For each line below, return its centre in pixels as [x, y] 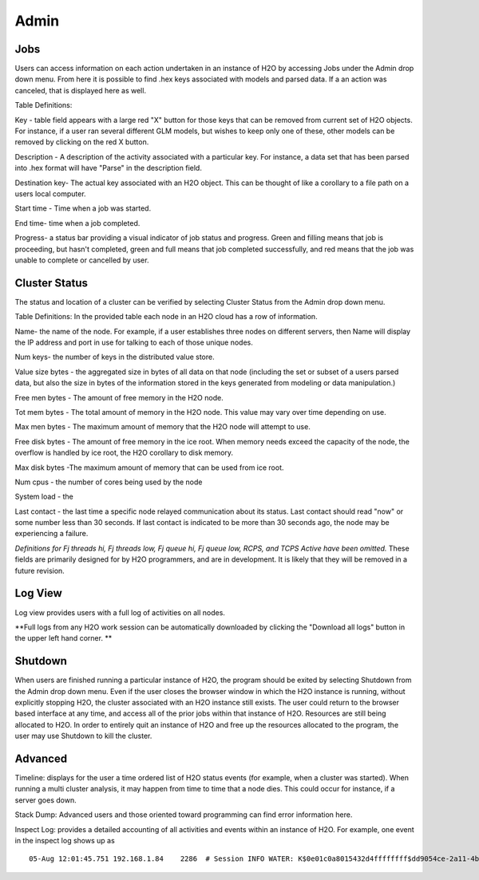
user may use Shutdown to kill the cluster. [83, 736]
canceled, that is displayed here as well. [81, 90]
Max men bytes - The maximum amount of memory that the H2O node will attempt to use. [162, 427]
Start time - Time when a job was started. [83, 208]
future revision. [40, 570]
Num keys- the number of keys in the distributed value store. [115, 357]
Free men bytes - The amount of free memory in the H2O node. [119, 397]
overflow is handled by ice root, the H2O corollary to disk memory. [124, 453]
